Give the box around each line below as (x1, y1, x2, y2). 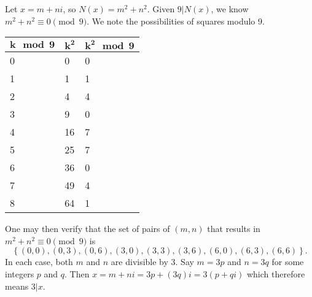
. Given (147, 2, 175, 15)
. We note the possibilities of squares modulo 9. (87, 14, 265, 27)
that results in (207, 222, 260, 235)
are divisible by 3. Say (111, 255, 194, 268)
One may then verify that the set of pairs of (5, 222, 170, 235)
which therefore (246, 267, 305, 280)
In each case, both (5, 255, 73, 268)
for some (271, 255, 304, 268)
